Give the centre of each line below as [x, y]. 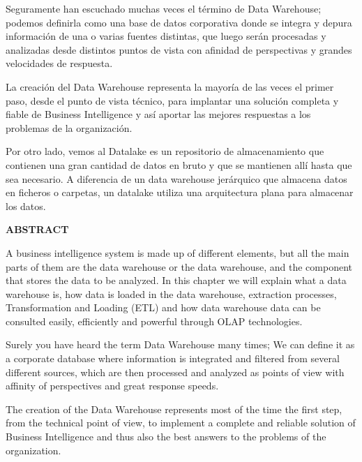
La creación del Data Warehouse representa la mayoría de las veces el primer [170, 86]
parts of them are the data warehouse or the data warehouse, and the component [179, 266]
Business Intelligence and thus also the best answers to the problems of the [166, 437]
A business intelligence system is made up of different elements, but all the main [178, 252]
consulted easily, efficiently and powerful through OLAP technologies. [154, 321]
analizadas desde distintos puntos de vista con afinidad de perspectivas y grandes [179, 49]
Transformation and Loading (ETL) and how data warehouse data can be [163, 307]
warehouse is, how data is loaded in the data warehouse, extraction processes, [171, 293]
